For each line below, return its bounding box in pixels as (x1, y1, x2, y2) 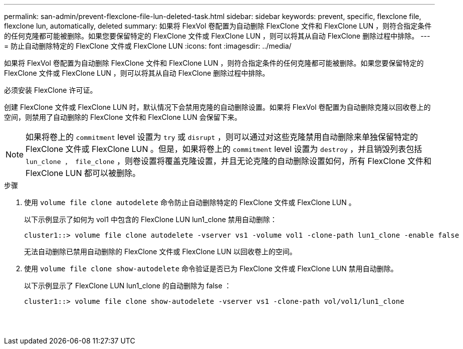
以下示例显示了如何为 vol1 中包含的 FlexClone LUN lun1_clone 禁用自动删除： (24, 215, 277, 224)
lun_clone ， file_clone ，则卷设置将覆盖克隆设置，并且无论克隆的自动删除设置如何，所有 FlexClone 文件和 (26, 156, 431, 166)
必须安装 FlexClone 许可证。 (4, 86, 97, 94)
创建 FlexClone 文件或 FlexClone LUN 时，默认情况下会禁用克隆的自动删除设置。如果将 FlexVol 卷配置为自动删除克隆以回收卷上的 (4, 103, 431, 111)
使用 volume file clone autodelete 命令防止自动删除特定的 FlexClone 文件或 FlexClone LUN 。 (24, 198, 356, 207)
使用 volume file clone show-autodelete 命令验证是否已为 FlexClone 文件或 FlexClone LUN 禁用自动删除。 (24, 264, 398, 273)
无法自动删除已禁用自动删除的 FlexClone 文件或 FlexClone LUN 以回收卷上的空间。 (24, 247, 297, 256)
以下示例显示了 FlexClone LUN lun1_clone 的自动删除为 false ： (24, 281, 232, 290)
